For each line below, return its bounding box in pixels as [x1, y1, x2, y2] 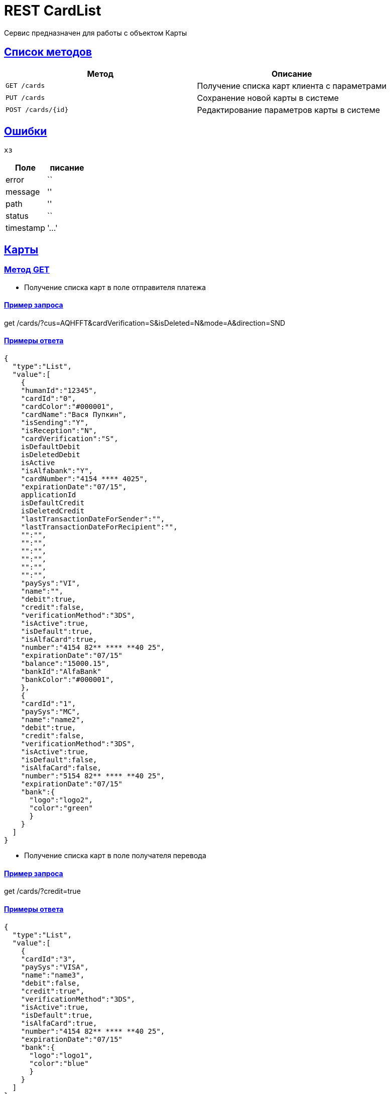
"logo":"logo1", [29, 1051, 93, 1059]
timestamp [6, 223, 46, 233]
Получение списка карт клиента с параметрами [197, 80, 386, 91]
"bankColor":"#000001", [21, 675, 114, 684]
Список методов [4, 46, 92, 59]
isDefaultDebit [21, 443, 80, 451]
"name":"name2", [21, 716, 85, 724]
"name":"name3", [21, 971, 85, 979]
